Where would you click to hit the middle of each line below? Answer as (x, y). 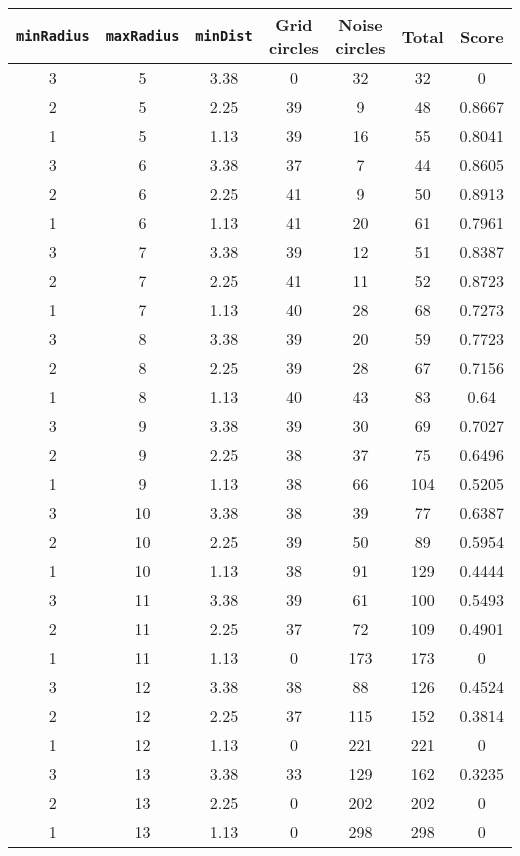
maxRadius (142, 36)
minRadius (53, 36)
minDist (224, 36)
